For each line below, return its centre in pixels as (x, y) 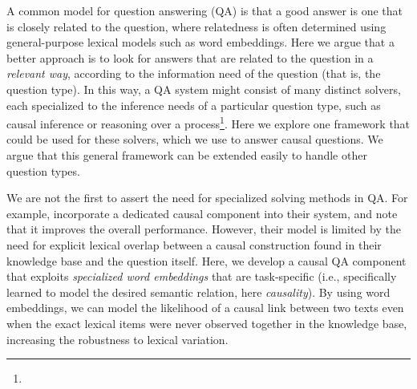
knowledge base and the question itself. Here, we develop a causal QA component (206, 260)
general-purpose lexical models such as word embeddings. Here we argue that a (200, 42)
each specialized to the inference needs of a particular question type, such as (194, 105)
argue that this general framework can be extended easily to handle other (187, 155)
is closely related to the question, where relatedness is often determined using (196, 26)
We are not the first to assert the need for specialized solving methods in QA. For (207, 198)
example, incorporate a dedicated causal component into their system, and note (202, 213)
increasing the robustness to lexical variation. (117, 339)
